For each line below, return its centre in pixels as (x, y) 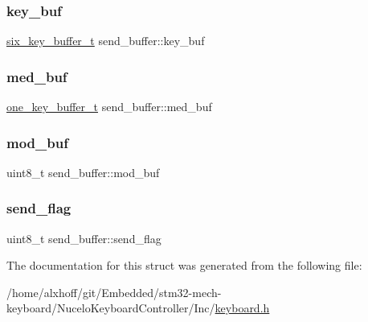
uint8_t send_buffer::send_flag (84, 238)
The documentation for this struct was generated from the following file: (184, 265)
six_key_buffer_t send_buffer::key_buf (106, 41)
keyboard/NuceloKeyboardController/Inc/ (111, 308)
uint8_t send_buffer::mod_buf (83, 172)
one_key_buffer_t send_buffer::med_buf (109, 107)
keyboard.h (242, 308)
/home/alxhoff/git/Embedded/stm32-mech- (114, 292)
